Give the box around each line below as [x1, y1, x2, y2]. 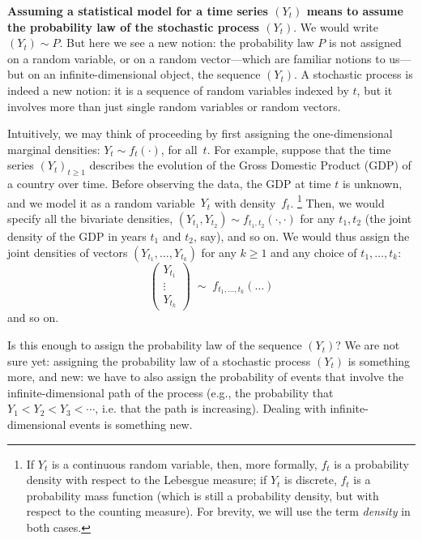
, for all [160, 140, 198, 157]
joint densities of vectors [7, 243, 128, 260]
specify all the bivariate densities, [7, 209, 173, 226]
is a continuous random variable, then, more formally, [51, 455, 318, 472]
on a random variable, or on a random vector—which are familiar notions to [7, 49, 386, 66]
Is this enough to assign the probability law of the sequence [7, 336, 302, 354]
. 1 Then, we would [290, 191, 385, 211]
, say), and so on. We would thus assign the [193, 227, 410, 244]
